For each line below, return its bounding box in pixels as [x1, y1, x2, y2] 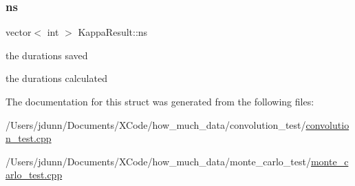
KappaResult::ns [78, 25, 148, 39]
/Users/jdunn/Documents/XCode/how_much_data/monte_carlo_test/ [6, 154, 311, 168]
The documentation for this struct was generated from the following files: [6, 94, 314, 108]
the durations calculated [6, 71, 107, 85]
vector [6, 25, 32, 39]
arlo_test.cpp [6, 167, 63, 182]
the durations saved [6, 48, 88, 62]
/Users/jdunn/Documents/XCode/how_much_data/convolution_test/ [6, 117, 306, 132]
